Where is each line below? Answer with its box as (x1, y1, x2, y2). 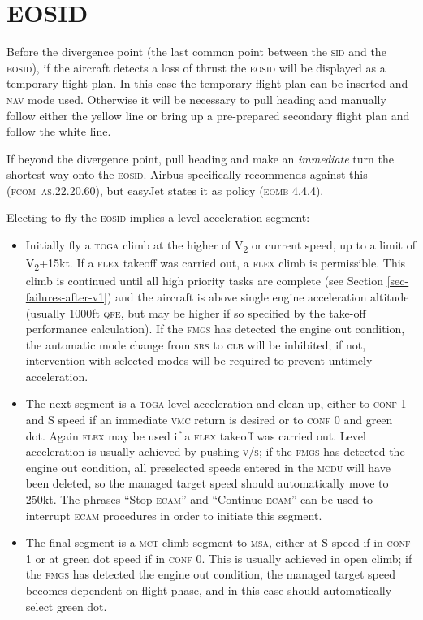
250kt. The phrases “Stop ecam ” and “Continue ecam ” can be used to (25, 491, 373, 508)
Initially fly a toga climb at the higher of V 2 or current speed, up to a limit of (25, 236, 416, 255)
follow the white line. (6, 123, 111, 140)
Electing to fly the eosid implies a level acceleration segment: (6, 209, 310, 226)
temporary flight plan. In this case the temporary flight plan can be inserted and (6, 75, 408, 92)
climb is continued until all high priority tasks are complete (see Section (25, 272, 384, 289)
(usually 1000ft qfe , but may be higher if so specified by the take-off (25, 304, 366, 321)
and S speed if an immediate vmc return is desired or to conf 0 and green (25, 411, 393, 428)
